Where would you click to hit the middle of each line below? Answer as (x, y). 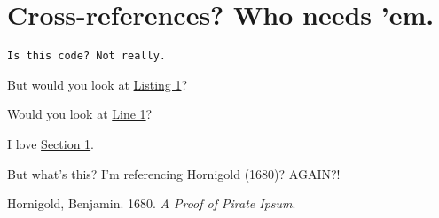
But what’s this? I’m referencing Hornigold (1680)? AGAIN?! (174, 173)
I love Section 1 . (51, 143)
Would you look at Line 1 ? (80, 114)
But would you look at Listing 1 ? (98, 84)
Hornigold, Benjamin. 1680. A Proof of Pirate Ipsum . (152, 203)
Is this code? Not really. (86, 56)
